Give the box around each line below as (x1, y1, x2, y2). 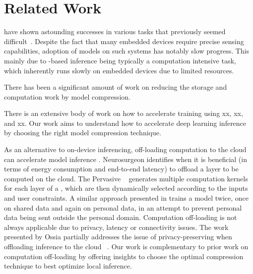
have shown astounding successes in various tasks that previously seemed (4, 26, 226, 37)
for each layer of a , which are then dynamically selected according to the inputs (4, 183, 248, 193)
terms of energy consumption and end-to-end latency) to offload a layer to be (4, 164, 239, 174)
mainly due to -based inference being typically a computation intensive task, (4, 55, 236, 65)
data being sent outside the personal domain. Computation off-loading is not (4, 212, 237, 222)
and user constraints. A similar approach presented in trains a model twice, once (4, 193, 249, 203)
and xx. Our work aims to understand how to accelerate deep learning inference (4, 117, 247, 128)
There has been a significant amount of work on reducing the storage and (4, 82, 227, 92)
